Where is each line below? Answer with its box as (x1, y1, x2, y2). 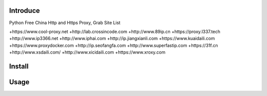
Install (9, 62, 29, 70)
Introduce (9, 6, 40, 15)
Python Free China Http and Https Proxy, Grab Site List (9, 20, 121, 26)
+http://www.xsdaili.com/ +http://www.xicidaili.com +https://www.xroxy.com (9, 49, 166, 55)
